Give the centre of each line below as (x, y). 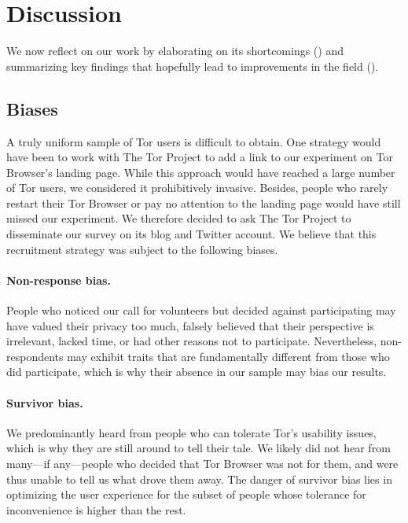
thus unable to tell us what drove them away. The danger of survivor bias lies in (199, 479)
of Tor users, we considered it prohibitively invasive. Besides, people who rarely (197, 188)
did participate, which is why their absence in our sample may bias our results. (197, 372)
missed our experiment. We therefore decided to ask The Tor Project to (179, 218)
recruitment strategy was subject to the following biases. (142, 249)
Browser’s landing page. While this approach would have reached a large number (201, 172)
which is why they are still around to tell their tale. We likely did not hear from (198, 448)
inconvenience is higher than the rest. (96, 509)
